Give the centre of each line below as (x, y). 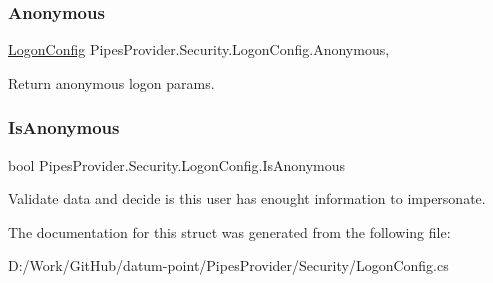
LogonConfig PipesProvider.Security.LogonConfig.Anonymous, (199, 49)
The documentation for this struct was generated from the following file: (229, 231)
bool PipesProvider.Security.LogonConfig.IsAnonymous (177, 164)
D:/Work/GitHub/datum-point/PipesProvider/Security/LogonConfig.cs (228, 265)
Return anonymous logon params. (111, 82)
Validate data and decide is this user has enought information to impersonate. (247, 198)
